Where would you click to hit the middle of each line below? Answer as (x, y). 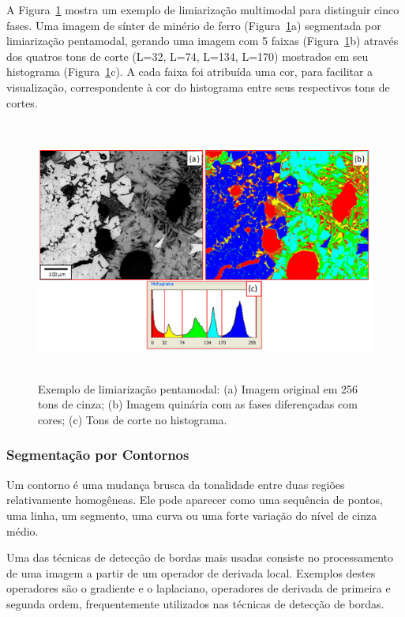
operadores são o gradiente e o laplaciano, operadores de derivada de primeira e (199, 588)
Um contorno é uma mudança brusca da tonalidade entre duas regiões (176, 484)
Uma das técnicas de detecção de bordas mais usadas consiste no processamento (200, 557)
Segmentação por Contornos (98, 455)
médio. (22, 530)
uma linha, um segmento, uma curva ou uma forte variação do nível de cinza (192, 515)
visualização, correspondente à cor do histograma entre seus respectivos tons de (198, 87)
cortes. (22, 102)
